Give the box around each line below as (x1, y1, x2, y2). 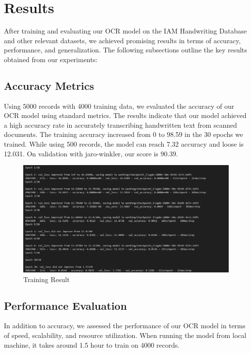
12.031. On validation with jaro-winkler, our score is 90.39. (4, 148, 178, 158)
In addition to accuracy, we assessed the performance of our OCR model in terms (4, 320, 246, 331)
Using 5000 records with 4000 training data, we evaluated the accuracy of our (4, 101, 235, 111)
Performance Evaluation (4, 298, 127, 313)
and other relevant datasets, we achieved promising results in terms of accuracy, (4, 35, 241, 45)
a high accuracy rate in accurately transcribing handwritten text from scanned (4, 119, 237, 130)
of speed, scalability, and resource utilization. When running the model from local (4, 330, 247, 340)
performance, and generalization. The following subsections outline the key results (4, 45, 247, 55)
